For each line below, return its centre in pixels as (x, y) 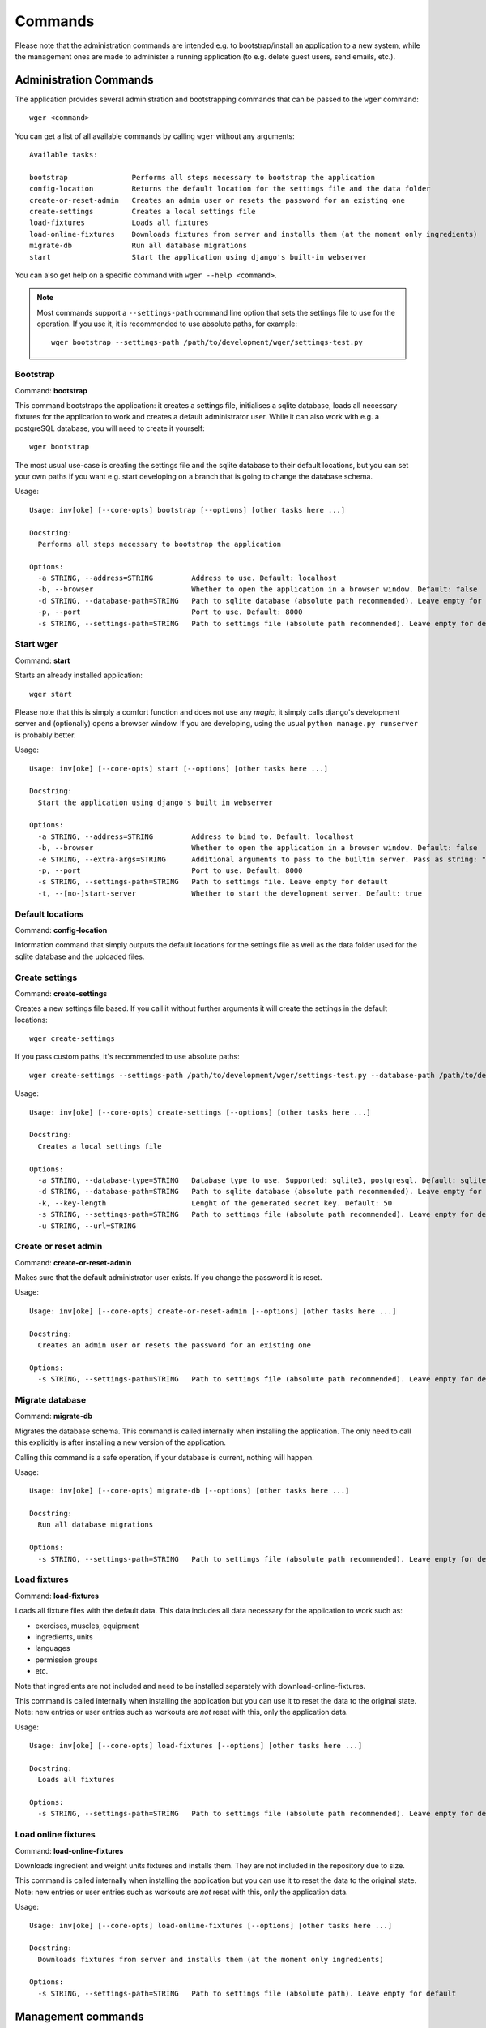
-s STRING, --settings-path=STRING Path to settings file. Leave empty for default (213, 882)
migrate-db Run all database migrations (138, 246)
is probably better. (45, 735)
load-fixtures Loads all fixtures (119, 223)
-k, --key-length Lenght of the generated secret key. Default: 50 (215, 1203)
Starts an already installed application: (79, 675)
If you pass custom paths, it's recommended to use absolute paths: (127, 1057)
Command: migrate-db (54, 1416)
